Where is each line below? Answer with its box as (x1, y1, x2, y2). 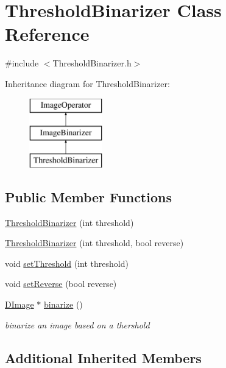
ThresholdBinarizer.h (52, 57, 132, 69)
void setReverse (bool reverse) (5, 277, 117, 290)
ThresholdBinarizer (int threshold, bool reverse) (5, 236, 184, 249)
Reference (5, 21, 90, 46)
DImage (5, 298, 34, 311)
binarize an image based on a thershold (5, 318, 150, 331)
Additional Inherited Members (5, 348, 202, 367)
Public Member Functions (5, 187, 172, 206)
